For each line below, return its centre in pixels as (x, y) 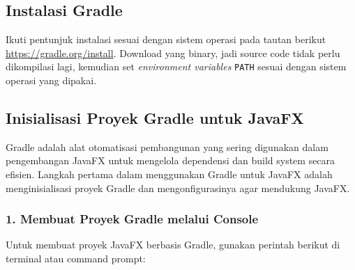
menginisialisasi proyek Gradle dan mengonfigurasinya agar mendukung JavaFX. (178, 188)
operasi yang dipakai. (51, 80)
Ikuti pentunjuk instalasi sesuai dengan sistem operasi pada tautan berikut (166, 39)
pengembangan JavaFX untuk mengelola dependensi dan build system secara (171, 160)
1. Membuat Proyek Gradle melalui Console (132, 219)
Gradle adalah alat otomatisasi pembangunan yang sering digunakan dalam (167, 146)
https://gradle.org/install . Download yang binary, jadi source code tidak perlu (173, 53)
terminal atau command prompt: (76, 259)
